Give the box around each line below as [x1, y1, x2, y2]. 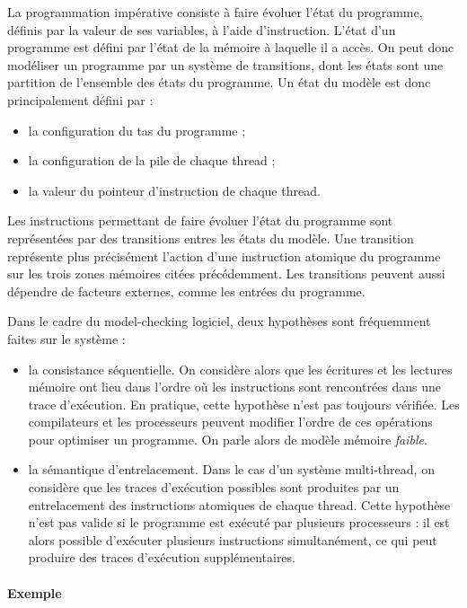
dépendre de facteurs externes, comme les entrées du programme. [7, 281, 366, 300]
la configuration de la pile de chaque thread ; [28, 151, 276, 170]
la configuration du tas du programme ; [28, 120, 246, 139]
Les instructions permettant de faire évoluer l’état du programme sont [7, 211, 393, 230]
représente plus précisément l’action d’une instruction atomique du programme [7, 246, 441, 265]
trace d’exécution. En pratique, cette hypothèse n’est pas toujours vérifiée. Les [28, 394, 460, 413]
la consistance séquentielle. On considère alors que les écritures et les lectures [28, 359, 453, 378]
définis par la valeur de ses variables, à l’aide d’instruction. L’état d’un [7, 20, 396, 39]
